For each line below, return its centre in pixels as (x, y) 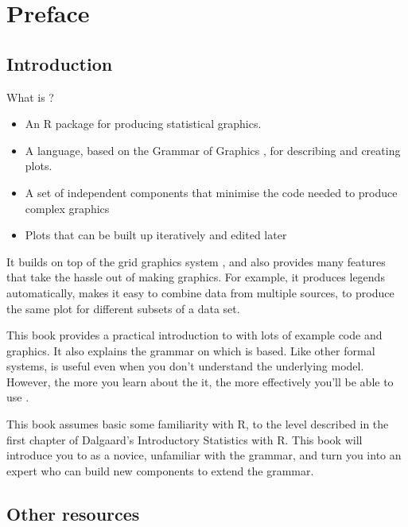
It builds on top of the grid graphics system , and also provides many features (196, 261)
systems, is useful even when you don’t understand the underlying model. (185, 366)
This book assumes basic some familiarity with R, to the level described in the (198, 424)
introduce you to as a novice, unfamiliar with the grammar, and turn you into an (204, 455)
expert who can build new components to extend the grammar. (160, 470)
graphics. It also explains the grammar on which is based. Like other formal (191, 350)
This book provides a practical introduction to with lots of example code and (194, 335)
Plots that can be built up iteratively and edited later (156, 235)
